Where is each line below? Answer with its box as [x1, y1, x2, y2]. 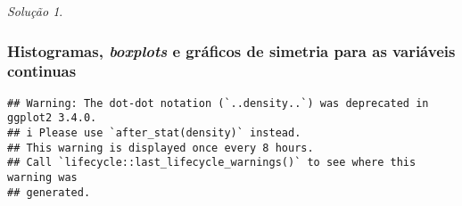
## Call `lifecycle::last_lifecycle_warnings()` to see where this [7, 156, 417, 169]
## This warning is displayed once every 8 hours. [7, 141, 314, 154]
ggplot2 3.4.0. [7, 111, 97, 125]
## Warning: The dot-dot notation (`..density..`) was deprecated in [7, 96, 429, 110]
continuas [7, 60, 77, 82]
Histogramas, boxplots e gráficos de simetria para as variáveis [7, 39, 456, 62]
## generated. [7, 185, 91, 199]
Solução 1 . [7, 2, 63, 20]
